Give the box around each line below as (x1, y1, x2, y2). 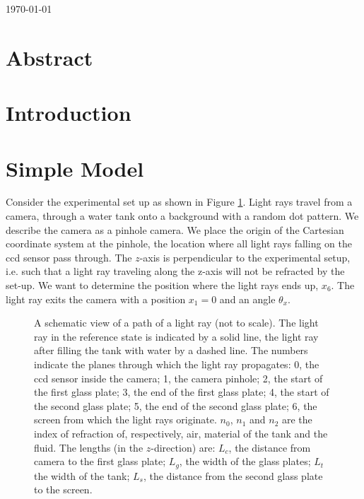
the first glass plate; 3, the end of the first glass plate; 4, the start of (34, 384, 329, 399)
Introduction (6, 98, 131, 127)
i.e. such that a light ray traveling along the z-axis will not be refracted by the (6, 264, 345, 278)
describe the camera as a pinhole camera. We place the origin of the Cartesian (6, 222, 344, 237)
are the (281, 412, 312, 427)
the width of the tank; (34, 468, 130, 483)
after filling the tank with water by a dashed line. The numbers (34, 343, 308, 358)
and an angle (219, 291, 276, 306)
